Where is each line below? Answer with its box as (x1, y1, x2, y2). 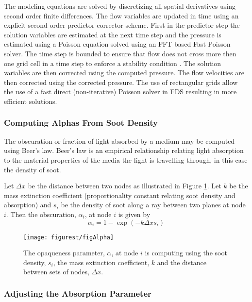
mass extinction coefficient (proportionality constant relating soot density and (4, 190, 235, 200)
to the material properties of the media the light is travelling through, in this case (4, 154, 248, 165)
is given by (118, 209, 151, 219)
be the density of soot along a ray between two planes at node (61, 200, 246, 210)
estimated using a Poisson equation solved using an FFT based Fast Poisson (4, 39, 231, 49)
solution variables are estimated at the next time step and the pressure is (4, 29, 221, 39)
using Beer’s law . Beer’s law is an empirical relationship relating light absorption (4, 145, 244, 155)
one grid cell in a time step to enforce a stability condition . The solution (4, 58, 221, 68)
